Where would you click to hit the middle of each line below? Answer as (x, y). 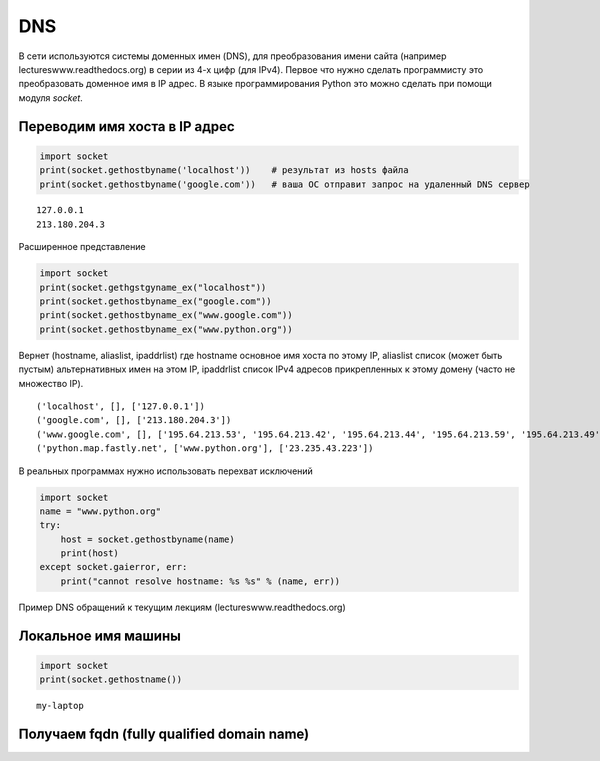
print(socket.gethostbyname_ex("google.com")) (155, 301)
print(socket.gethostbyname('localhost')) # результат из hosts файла (224, 170)
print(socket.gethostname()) (111, 679)
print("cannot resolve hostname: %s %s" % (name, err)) (200, 581)
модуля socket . (51, 97)
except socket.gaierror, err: (113, 567)
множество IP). (51, 383)
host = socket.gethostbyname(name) (147, 539)
